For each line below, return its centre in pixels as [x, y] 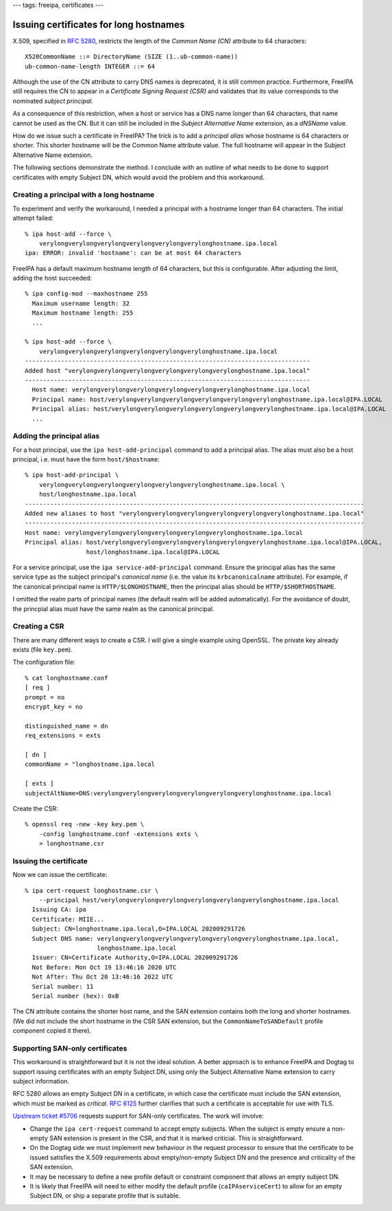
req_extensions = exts [63, 736]
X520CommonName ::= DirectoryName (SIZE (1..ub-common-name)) [132, 57]
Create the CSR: [35, 808]
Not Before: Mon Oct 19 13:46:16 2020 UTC [105, 967]
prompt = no [45, 697]
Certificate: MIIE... [68, 919]
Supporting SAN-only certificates [70, 1048]
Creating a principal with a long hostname [84, 195]
